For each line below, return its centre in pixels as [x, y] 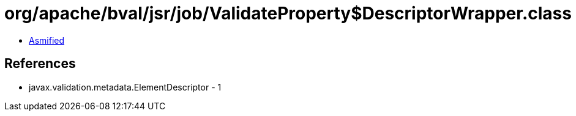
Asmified [47, 40]
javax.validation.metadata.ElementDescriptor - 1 [125, 87]
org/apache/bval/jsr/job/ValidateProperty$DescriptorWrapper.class [288, 13]
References [40, 64]
